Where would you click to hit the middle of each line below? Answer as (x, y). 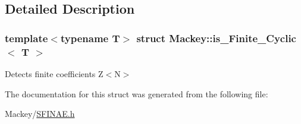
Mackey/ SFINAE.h (40, 114)
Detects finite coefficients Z (54, 73)
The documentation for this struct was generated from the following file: (137, 93)
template (26, 38)
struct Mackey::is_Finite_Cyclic (216, 38)
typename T (90, 38)
